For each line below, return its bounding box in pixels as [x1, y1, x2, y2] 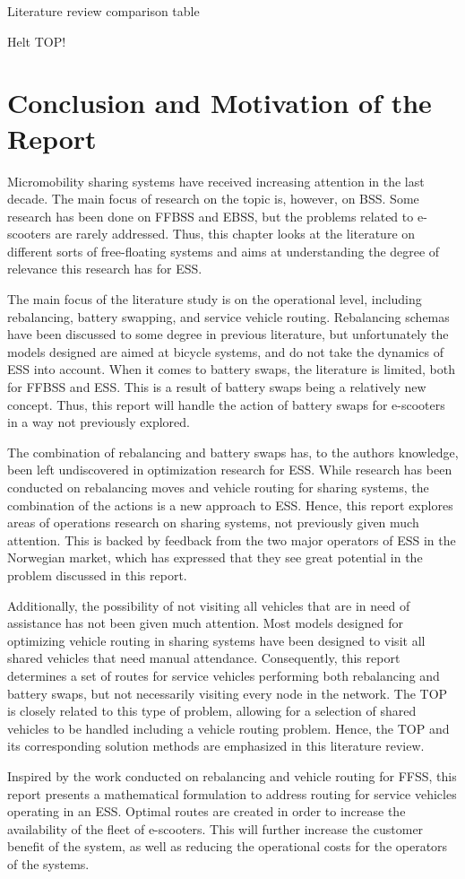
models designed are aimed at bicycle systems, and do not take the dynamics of [7, 342, 443, 361]
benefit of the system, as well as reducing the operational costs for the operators [7, 837, 448, 856]
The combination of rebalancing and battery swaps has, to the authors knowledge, [7, 442, 459, 461]
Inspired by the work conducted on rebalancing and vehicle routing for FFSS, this [7, 766, 457, 785]
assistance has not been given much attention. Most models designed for [7, 614, 403, 632]
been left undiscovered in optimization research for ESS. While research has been [7, 460, 452, 479]
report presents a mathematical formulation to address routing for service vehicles [7, 784, 457, 803]
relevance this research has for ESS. [7, 259, 202, 278]
